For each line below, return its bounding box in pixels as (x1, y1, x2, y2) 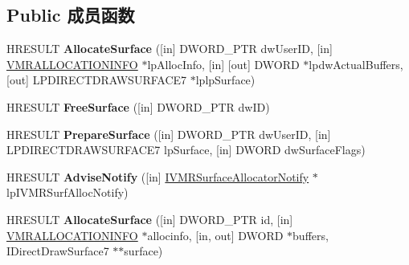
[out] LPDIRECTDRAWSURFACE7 (6, 71, 187, 88)
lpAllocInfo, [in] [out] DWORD (147, 55, 300, 72)
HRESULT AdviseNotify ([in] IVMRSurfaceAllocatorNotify (6, 168, 309, 185)
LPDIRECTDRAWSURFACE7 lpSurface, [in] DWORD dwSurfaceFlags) (6, 141, 366, 158)
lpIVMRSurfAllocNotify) (6, 184, 129, 201)
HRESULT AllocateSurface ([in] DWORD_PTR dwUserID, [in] (6, 40, 333, 57)
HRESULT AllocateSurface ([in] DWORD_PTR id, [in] (6, 210, 293, 227)
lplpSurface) (195, 71, 256, 88)
